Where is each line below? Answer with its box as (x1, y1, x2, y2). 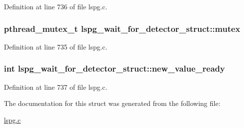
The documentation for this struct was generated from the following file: (4, 98, 221, 108)
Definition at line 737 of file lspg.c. (4, 81, 108, 92)
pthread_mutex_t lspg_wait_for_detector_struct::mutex (4, 22, 241, 34)
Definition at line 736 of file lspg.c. (4, 1, 108, 11)
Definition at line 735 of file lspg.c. (4, 41, 108, 51)
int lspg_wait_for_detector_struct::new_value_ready (4, 62, 225, 75)
